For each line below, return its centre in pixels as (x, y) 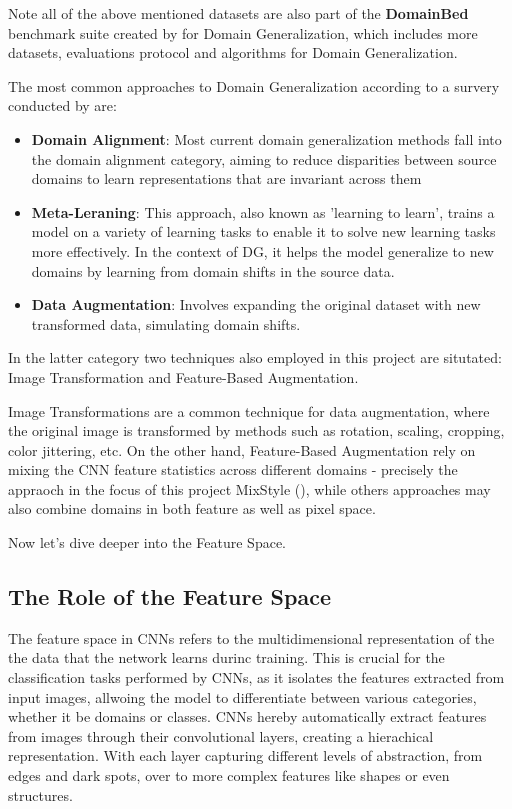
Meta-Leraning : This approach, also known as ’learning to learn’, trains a (263, 211)
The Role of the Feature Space (169, 596)
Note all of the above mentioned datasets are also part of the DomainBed (238, 13)
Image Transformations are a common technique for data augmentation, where (249, 410)
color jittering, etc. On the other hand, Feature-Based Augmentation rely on (242, 449)
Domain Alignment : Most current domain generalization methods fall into (266, 138)
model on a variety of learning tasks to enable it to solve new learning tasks (263, 231)
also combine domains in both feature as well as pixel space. (192, 508)
